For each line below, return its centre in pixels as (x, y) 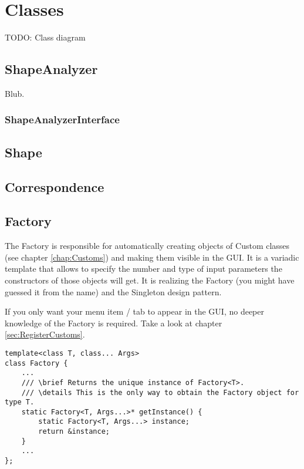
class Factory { (36, 363)
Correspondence (55, 186)
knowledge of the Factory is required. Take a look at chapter (114, 323)
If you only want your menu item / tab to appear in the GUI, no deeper (134, 311)
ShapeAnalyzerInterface (62, 119)
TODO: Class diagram (45, 37)
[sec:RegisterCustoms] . (45, 334)
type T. (20, 402)
